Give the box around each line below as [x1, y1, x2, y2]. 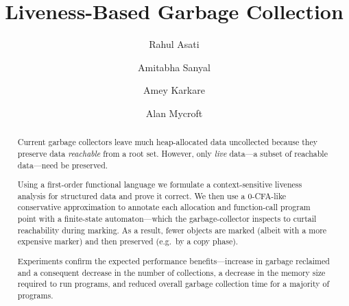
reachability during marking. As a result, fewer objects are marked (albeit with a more [17, 224, 327, 235]
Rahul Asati [149, 37, 200, 51]
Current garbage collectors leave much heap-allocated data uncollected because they [17, 136, 318, 148]
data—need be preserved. [17, 159, 108, 170]
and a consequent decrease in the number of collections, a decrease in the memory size [17, 266, 326, 278]
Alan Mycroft [145, 105, 203, 120]
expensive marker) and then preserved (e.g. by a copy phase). [17, 235, 239, 247]
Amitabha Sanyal [138, 60, 210, 74]
